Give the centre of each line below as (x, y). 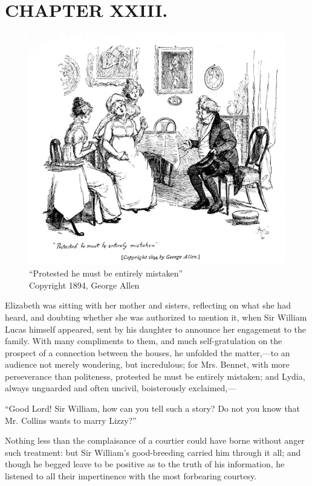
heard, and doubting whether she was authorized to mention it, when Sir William (156, 317)
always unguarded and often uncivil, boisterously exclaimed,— (121, 388)
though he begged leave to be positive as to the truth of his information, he (145, 464)
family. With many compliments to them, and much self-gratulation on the (144, 341)
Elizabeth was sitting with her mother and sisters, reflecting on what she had (148, 305)
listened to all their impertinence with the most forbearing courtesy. (131, 476)
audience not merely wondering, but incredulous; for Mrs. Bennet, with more (147, 364)
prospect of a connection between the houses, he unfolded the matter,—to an (148, 352)
